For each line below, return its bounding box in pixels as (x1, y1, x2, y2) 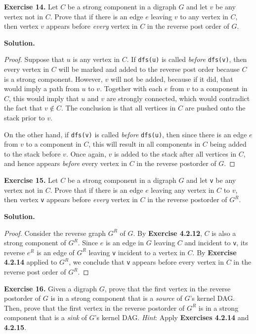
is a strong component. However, (4, 73, 103, 84)
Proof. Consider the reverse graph (4, 227, 106, 238)
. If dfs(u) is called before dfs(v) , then (127, 54, 247, 64)
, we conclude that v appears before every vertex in (69, 257, 224, 267)
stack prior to (4, 112, 45, 122)
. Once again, (66, 148, 106, 159)
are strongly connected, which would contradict (106, 93, 250, 103)
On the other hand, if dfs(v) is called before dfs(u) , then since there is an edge (4, 129, 247, 139)
